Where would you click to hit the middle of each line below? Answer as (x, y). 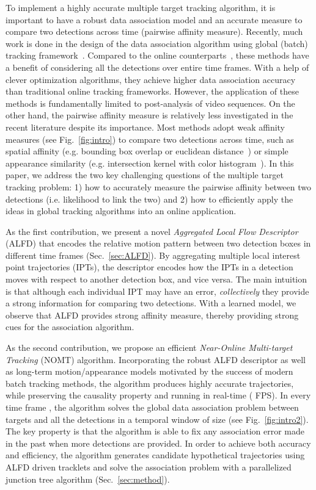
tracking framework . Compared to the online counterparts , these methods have (157, 55)
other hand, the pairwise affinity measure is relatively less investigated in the (149, 115)
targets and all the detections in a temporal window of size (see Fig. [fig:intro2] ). (157, 419)
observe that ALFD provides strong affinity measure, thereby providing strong (152, 315)
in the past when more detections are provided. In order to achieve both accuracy (158, 443)
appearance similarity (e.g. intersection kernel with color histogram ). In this (150, 163)
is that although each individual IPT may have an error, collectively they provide (157, 291)
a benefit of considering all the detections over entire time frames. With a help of (157, 67)
